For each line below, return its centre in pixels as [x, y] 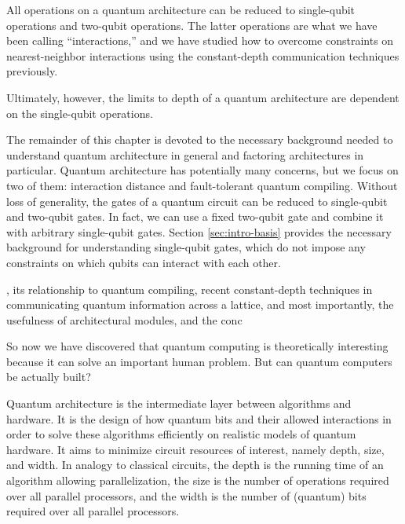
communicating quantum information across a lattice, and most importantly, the [200, 304]
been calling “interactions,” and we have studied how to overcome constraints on [200, 40]
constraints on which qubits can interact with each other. [144, 262]
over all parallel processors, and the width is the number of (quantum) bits [186, 495]
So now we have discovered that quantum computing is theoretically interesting [197, 346]
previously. [32, 71]
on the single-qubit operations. [80, 113]
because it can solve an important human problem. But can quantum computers [199, 361]
